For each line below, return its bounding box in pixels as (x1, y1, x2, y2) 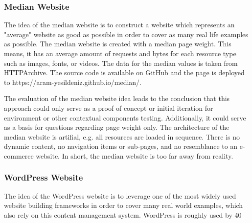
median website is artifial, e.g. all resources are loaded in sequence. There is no (4, 131, 240, 142)
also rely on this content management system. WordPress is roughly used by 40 (4, 209, 242, 220)
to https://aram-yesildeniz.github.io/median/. (4, 77, 142, 87)
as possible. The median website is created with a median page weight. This (4, 39, 231, 49)
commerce (4, 150, 34, 161)
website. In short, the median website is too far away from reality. (36, 150, 233, 161)
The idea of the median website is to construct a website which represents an (4, 20, 235, 30)
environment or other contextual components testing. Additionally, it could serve (4, 112, 246, 122)
